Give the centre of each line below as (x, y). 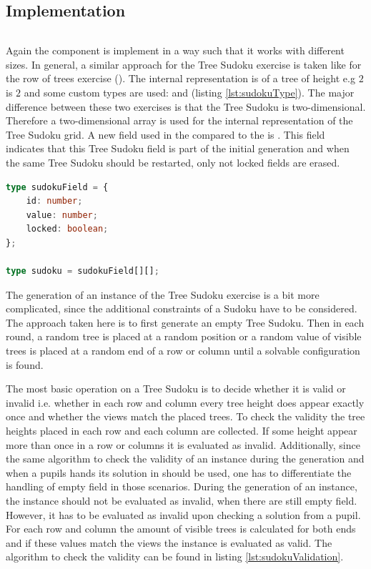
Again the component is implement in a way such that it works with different (175, 50)
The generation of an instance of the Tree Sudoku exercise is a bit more (163, 294)
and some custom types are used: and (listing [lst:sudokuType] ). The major (189, 92)
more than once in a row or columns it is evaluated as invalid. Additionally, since (183, 444)
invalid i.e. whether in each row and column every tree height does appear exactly (185, 402)
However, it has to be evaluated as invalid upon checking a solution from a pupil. (183, 514)
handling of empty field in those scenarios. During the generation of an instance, (182, 486)
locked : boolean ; (67, 229)
